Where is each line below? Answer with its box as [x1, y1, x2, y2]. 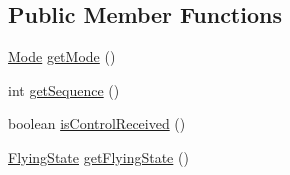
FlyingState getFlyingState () [8, 146, 189, 167]
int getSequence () [8, 79, 120, 100]
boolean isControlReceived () [8, 113, 186, 134]
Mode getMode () [8, 46, 116, 67]
